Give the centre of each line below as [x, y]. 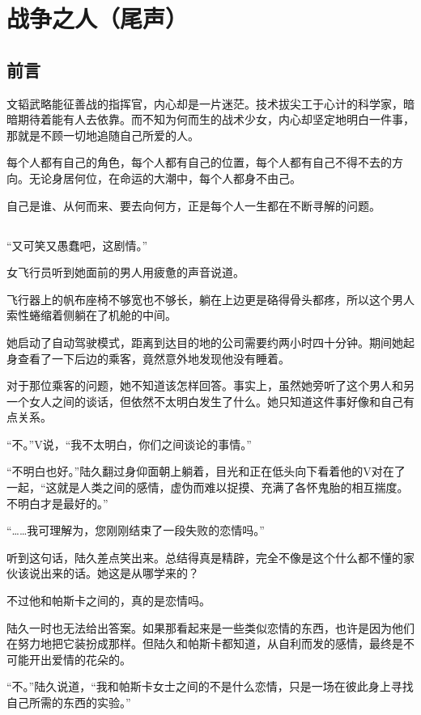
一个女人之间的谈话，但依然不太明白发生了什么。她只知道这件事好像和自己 [205, 401]
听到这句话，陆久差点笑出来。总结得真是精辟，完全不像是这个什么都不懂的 [205, 557]
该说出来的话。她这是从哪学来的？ [108, 573]
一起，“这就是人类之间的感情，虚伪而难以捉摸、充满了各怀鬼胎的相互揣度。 [208, 487]
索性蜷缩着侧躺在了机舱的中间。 [91, 315]
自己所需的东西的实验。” [69, 702]
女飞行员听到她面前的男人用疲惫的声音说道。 [125, 272]
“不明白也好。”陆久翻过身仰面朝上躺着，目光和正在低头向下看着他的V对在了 [206, 471]
